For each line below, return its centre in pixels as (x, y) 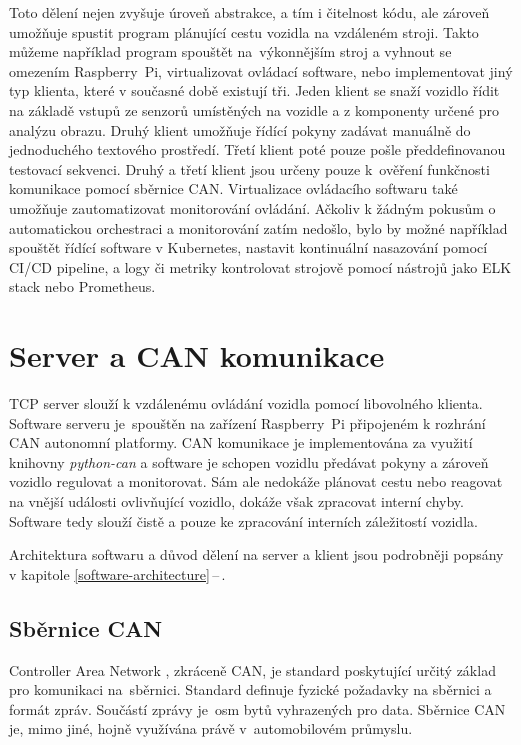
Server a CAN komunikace (197, 355)
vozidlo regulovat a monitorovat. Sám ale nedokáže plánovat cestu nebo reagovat (256, 481)
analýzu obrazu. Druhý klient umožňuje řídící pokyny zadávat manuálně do (240, 129)
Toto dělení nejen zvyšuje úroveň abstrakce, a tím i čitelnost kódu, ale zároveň (249, 12)
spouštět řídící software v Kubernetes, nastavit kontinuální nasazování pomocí (248, 247)
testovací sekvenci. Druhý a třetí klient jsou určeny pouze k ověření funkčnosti (249, 168)
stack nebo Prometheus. (82, 286)
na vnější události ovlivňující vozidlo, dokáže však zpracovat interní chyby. (236, 501)
